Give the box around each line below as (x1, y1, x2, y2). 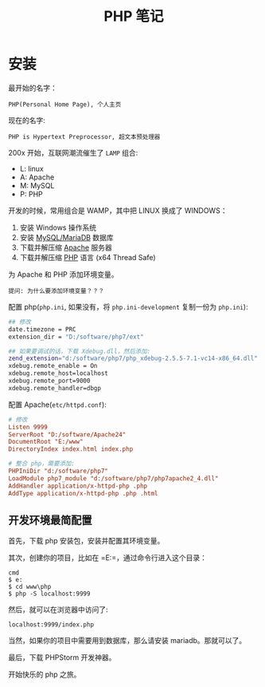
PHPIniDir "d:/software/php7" (8, 468, 109, 476)
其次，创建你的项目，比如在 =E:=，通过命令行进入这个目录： (8, 553, 207, 563)
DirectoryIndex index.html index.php (8, 445, 134, 453)
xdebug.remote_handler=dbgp (8, 384, 102, 392)
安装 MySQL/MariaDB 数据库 (19, 232, 114, 242)
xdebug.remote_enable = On (8, 362, 98, 370)
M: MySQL (19, 180, 55, 190)
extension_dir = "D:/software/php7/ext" (8, 333, 145, 341)
